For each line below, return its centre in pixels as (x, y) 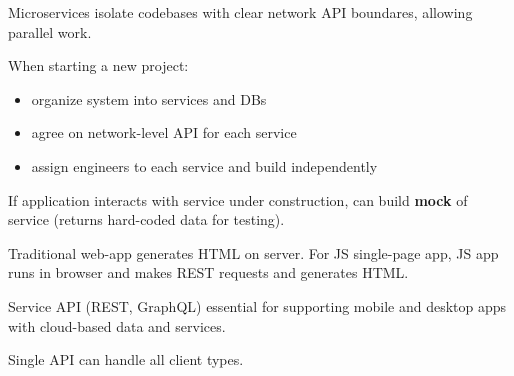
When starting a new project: (98, 65)
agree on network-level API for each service (164, 132)
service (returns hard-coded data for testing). (146, 219)
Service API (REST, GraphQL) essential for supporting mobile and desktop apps (257, 305)
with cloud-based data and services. (117, 325)
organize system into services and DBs (149, 98)
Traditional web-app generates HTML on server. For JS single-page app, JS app (253, 252)
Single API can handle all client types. (126, 359)
